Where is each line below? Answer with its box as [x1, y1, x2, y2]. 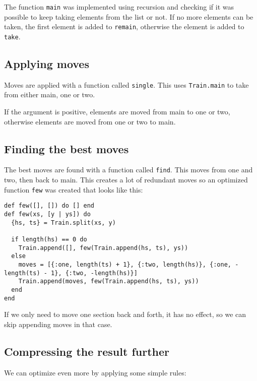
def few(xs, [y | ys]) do [4, 210, 91, 218]
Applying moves [4, 55, 89, 71]
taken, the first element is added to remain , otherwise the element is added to [4, 21, 244, 32]
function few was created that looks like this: [4, 184, 143, 195]
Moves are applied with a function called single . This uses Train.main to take [4, 79, 249, 90]
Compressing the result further [4, 343, 169, 359]
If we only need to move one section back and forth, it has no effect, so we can [4, 309, 246, 320]
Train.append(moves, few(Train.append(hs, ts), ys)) [18, 278, 199, 285]
